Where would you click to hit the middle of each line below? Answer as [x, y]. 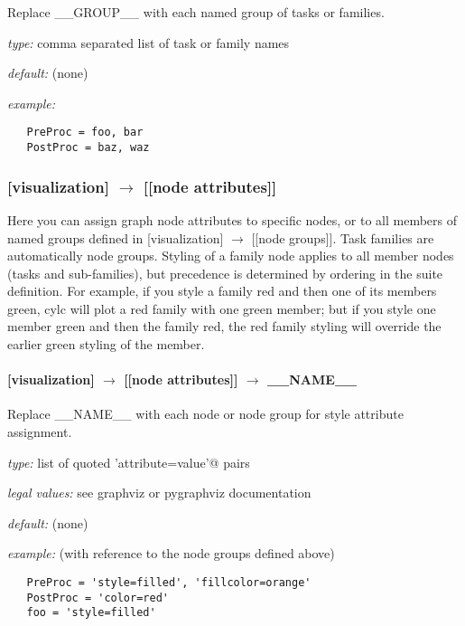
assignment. [40, 432]
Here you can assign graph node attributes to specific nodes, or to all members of [232, 219]
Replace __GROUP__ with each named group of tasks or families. [196, 12]
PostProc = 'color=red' [98, 598]
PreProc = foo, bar [85, 133]
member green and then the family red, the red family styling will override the [224, 326]
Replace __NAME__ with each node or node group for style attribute [205, 414]
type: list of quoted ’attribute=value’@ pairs [129, 462]
